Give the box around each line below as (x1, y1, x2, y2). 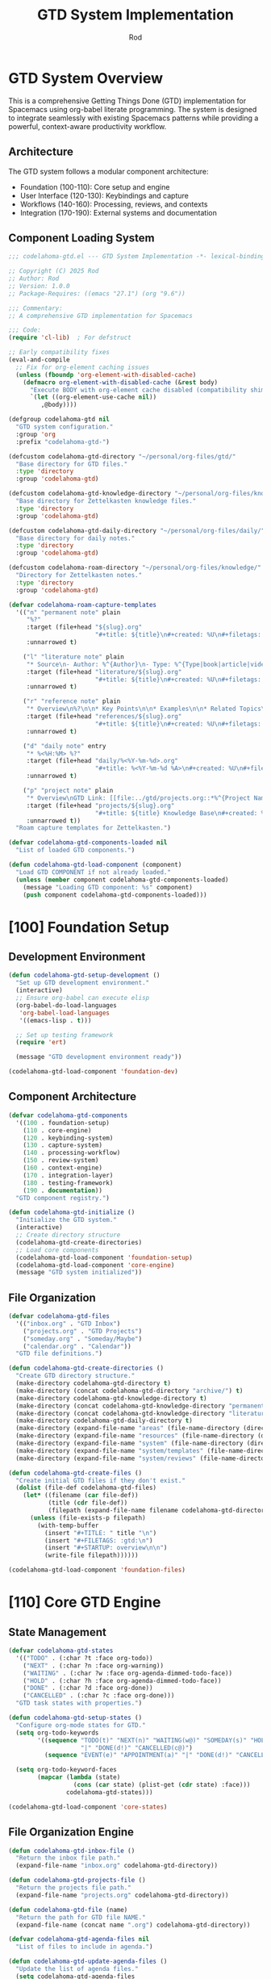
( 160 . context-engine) (23, 1164, 103, 1172)
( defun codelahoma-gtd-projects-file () (8, 1876, 147, 1885)
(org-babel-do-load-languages (15, 1001, 117, 1010)
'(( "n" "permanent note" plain (15, 608, 121, 617)
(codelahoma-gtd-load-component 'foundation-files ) (8, 1566, 186, 1575)
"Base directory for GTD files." (15, 460, 128, 468)
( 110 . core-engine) (23, 1126, 92, 1135)
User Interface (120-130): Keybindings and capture (19, 190, 190, 200)
